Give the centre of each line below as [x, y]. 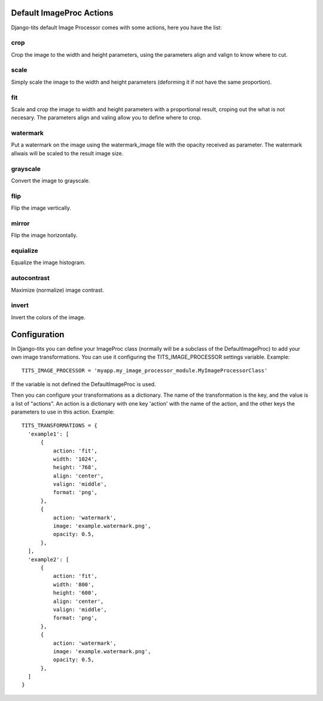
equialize [25, 251]
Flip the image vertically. [41, 208]
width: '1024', [75, 459]
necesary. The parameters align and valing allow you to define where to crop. [106, 118]
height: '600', [75, 593]
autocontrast [31, 278]
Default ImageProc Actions [62, 13]
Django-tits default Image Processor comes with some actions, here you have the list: [117, 27]
